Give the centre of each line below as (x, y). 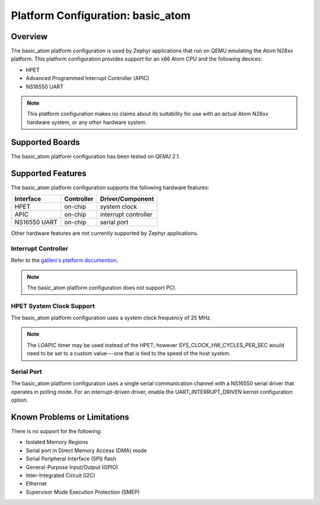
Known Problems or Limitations (70, 417)
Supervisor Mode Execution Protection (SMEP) (83, 492)
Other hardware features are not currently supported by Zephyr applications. (105, 233)
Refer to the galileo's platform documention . (65, 261)
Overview (29, 36)
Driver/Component (127, 199)
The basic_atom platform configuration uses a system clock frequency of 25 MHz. (111, 318)
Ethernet (36, 484)
